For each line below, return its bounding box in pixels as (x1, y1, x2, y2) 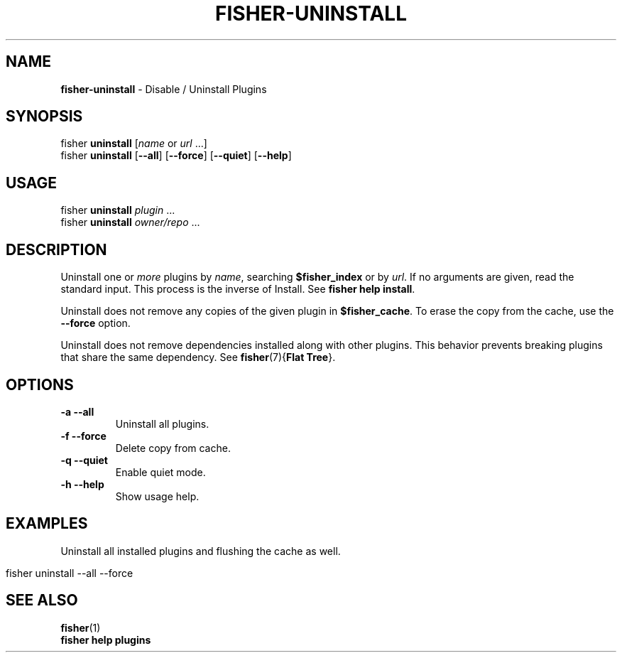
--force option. (60, 317, 131, 330)
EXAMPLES (6, 514, 88, 533)
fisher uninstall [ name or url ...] (60, 137, 207, 150)
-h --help (60, 478, 104, 490)
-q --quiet (60, 453, 108, 466)
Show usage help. (115, 490, 200, 502)
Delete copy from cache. (115, 441, 231, 454)
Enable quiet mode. (115, 465, 206, 478)
